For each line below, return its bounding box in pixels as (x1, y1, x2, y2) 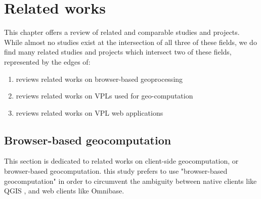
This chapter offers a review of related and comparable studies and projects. (4, 27, 240, 37)
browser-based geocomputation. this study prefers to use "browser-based (4, 166, 228, 176)
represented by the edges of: (4, 56, 91, 67)
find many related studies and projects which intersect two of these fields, (4, 46, 232, 57)
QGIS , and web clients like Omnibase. (4, 185, 124, 196)
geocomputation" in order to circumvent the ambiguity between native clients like (4, 175, 257, 186)
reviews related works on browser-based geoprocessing (16, 73, 183, 84)
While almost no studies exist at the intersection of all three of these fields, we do (4, 36, 257, 47)
